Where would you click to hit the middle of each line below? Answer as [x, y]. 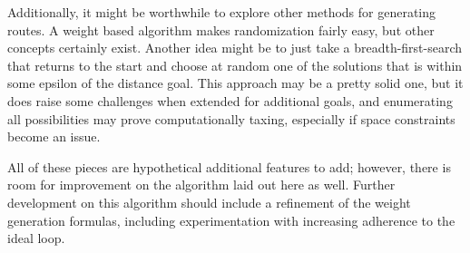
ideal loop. [36, 238]
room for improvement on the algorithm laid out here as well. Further [201, 185]
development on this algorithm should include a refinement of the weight [209, 202]
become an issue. [54, 136]
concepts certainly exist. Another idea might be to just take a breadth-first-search [235, 48]
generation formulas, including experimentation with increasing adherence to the [231, 220]
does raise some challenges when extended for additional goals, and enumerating [230, 100]
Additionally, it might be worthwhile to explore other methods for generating [222, 12]
